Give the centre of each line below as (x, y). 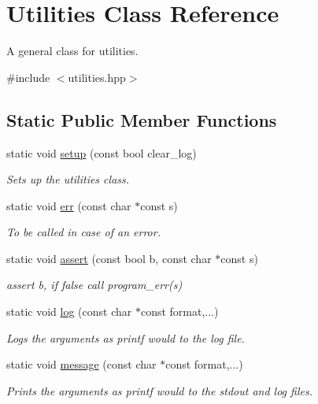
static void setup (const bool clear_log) (102, 152)
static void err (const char (69, 205)
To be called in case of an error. (83, 232)
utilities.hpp (97, 77)
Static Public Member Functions (142, 119)
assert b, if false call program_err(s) (94, 285)
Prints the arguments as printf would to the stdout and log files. (159, 390)
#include (28, 77)
